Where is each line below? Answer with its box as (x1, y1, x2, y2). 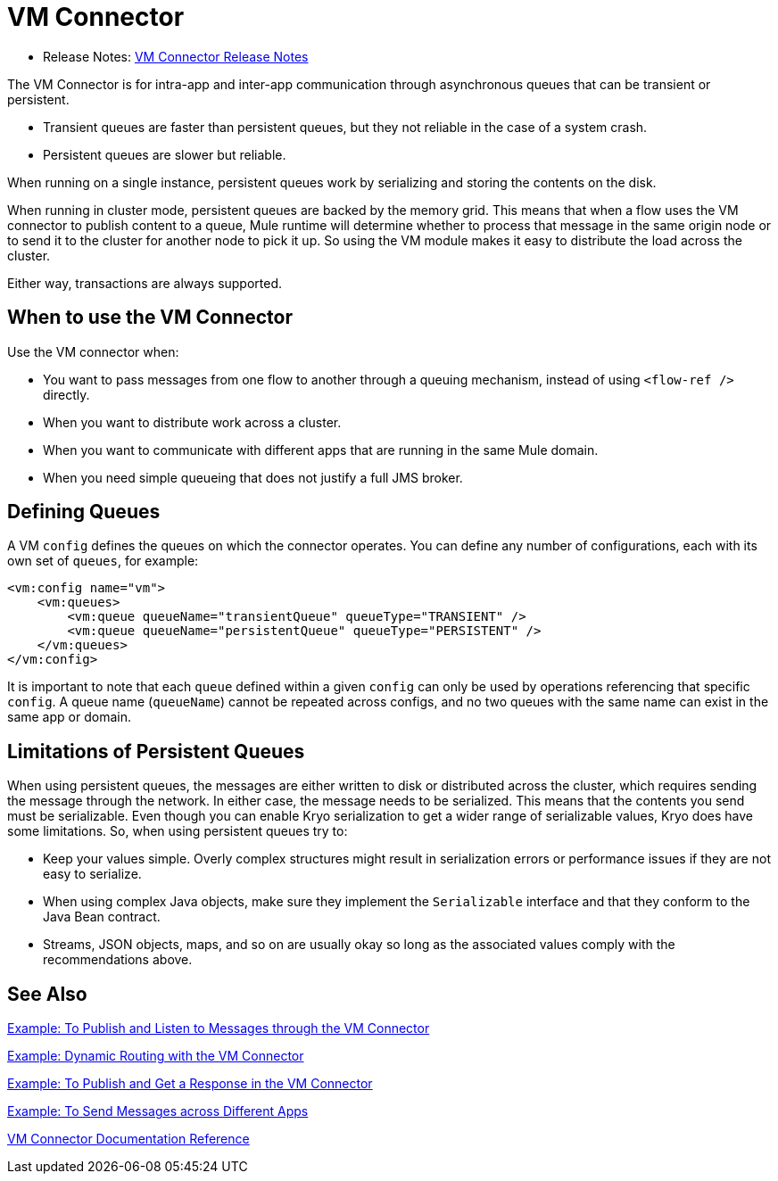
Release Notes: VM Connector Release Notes (43, 48, 309, 64)
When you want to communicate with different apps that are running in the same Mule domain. (43, 442, 599, 458)
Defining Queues (7, 500, 161, 524)
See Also (7, 982, 87, 1005)
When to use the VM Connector (7, 306, 293, 329)
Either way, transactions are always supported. (7, 275, 283, 291)
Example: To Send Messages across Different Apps (7, 1103, 309, 1119)
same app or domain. (7, 709, 131, 725)
